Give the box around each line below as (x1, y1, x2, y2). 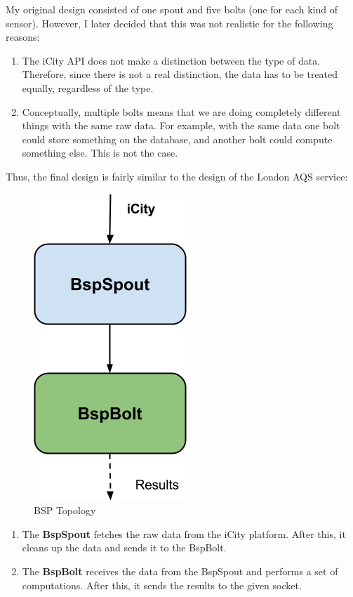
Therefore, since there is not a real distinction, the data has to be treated (22, 67, 338, 81)
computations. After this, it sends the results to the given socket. (22, 577, 302, 592)
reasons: (6, 29, 40, 44)
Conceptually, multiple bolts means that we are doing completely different (22, 104, 341, 119)
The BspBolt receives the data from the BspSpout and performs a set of (22, 563, 338, 578)
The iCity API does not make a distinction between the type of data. (22, 53, 321, 67)
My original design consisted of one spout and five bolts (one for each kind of (6, 2, 338, 16)
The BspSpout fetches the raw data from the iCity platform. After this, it (22, 526, 346, 541)
